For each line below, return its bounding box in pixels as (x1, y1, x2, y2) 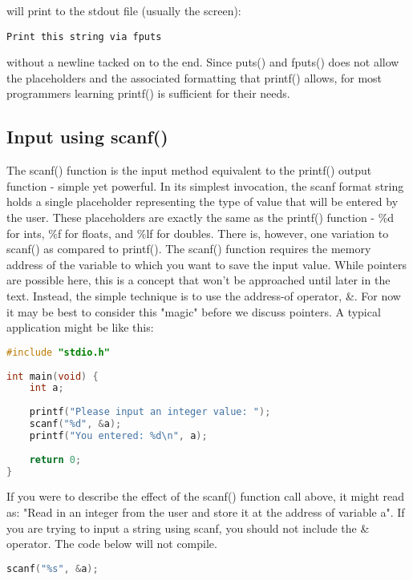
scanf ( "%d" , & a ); (29, 418, 122, 430)
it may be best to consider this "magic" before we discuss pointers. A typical (6, 303, 381, 320)
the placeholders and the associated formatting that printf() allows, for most (6, 69, 383, 86)
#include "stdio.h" (6, 346, 110, 358)
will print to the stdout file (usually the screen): (6, 2, 241, 18)
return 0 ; (29, 453, 82, 465)
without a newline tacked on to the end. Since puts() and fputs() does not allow (6, 54, 399, 70)
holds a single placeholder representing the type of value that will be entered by (6, 193, 399, 210)
